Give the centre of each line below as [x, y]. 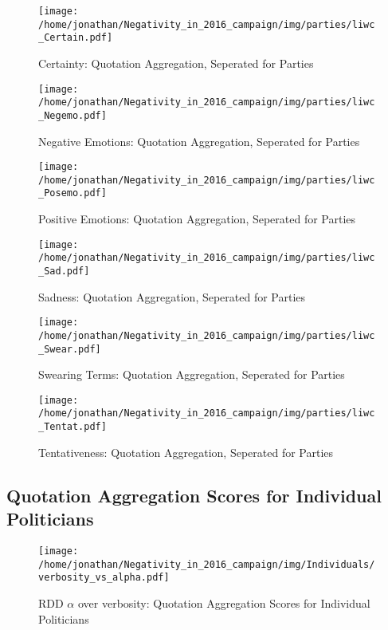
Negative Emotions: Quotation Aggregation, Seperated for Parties [199, 141]
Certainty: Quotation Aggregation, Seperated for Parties [176, 63]
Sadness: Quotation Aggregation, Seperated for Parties [172, 296]
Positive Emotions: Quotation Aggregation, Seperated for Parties [197, 219]
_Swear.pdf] [70, 349]
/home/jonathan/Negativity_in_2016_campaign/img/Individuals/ [207, 564]
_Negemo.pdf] [73, 115]
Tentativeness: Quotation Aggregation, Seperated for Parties [186, 452]
